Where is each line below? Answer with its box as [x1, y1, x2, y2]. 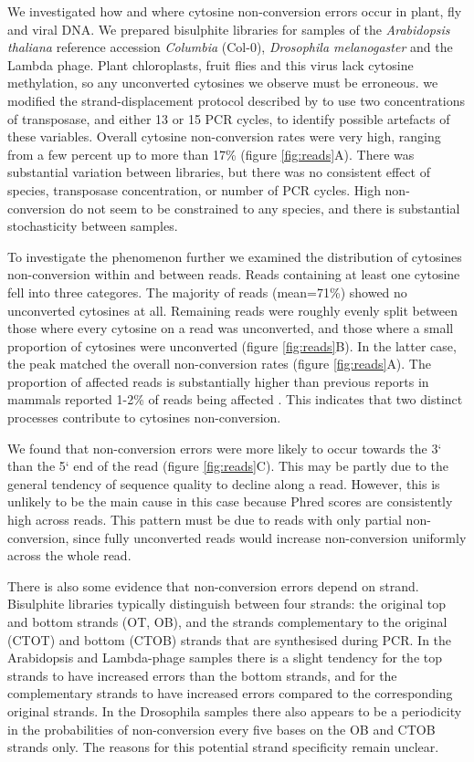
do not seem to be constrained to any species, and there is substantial [69, 198, 460, 217]
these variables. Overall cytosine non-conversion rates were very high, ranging [7, 127, 441, 146]
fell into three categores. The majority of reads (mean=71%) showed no [7, 282, 407, 301]
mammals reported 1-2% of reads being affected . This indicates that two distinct [7, 390, 463, 409]
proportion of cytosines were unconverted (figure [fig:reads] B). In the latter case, [7, 336, 457, 355]
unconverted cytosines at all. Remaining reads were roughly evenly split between [7, 300, 458, 319]
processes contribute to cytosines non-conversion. [7, 408, 281, 427]
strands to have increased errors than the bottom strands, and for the [7, 665, 397, 684]
